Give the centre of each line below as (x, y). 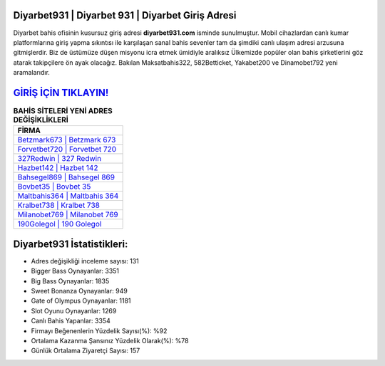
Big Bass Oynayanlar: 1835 (70, 281)
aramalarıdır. (31, 73)
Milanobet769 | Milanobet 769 (68, 215)
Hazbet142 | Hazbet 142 (58, 168)
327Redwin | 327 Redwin (60, 159)
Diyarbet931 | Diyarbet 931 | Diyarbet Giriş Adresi (125, 15)
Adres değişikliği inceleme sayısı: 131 (85, 261)
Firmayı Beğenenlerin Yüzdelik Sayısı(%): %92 (99, 330)
